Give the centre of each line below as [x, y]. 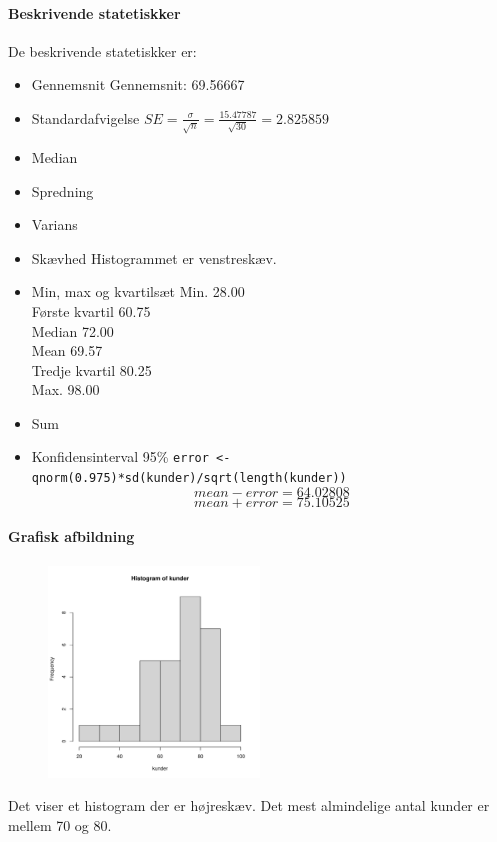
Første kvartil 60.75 [91, 310]
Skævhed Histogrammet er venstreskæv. [154, 257]
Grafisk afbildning [71, 536]
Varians [54, 224]
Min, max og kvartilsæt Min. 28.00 [138, 291]
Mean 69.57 [67, 350]
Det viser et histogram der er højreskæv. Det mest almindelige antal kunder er [249, 805]
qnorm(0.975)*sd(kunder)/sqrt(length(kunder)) [189, 478]
